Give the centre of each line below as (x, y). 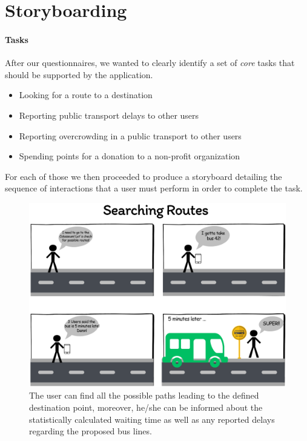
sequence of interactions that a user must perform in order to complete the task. (154, 188)
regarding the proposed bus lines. (91, 431)
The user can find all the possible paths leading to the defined (144, 395)
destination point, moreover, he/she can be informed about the (146, 407)
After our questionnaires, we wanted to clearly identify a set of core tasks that (150, 63)
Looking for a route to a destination (86, 95)
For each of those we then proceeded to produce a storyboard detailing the (144, 176)
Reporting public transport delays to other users (109, 115)
